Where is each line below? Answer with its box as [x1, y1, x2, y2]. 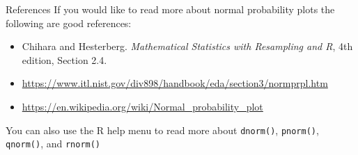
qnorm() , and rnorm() [6, 136, 101, 151]
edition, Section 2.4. [22, 52, 107, 67]
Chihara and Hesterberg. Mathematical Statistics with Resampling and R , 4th [22, 39, 353, 54]
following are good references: [6, 15, 132, 30]
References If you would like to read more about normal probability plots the [6, 2, 335, 16]
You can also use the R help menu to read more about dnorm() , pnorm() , [6, 122, 319, 137]
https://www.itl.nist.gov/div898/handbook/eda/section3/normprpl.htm [22, 76, 328, 90]
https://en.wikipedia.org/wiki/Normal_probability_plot [22, 99, 263, 113]
